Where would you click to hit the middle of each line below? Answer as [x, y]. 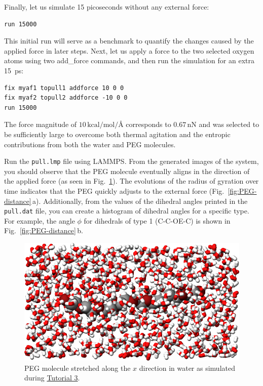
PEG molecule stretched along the [78, 368]
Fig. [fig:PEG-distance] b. [44, 230]
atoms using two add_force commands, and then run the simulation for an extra [129, 60]
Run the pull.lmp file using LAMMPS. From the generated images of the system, [131, 161]
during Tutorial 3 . [52, 378]
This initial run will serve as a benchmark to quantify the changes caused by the [129, 41]
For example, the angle [40, 220]
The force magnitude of [41, 124]
